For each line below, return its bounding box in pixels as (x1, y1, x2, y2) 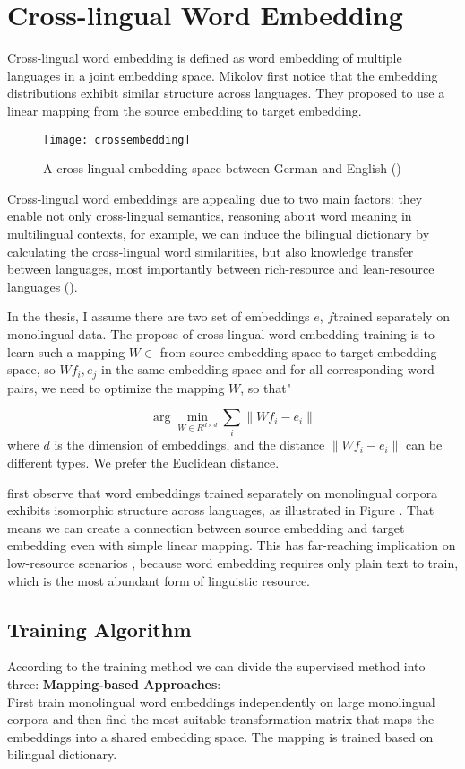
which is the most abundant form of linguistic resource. (7, 571, 310, 590)
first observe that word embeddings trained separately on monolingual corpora (7, 483, 438, 502)
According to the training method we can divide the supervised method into (7, 657, 426, 676)
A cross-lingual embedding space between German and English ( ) (43, 159, 401, 178)
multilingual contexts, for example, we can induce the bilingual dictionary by (7, 223, 430, 242)
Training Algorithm (7, 615, 192, 642)
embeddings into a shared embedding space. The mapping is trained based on (7, 727, 434, 746)
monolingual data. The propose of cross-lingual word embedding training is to (7, 324, 435, 343)
